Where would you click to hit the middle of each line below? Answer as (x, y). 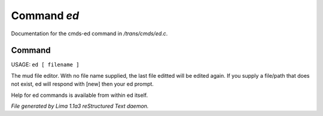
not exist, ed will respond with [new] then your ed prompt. (82, 84)
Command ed (45, 16)
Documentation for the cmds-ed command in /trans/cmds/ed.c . (89, 33)
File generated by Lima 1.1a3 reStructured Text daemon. (80, 106)
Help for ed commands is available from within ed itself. (80, 95)
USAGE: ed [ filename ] (45, 65)
